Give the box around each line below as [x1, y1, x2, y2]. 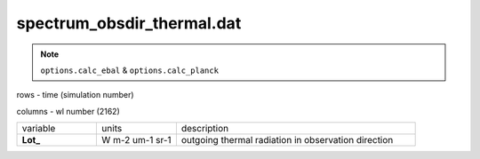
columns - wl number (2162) [16, 106, 120, 116]
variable [21, 123, 56, 135]
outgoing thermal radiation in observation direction [180, 134, 394, 147]
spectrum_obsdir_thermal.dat [16, 13, 242, 33]
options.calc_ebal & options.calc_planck [40, 65, 220, 76]
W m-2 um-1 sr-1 [101, 134, 172, 147]
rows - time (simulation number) [16, 90, 134, 100]
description [180, 123, 229, 135]
